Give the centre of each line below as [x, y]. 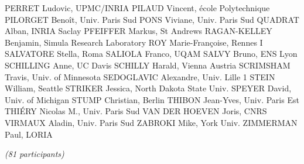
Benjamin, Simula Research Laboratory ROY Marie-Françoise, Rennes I [134, 42]
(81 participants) [35, 154]
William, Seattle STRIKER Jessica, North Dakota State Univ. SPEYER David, [148, 88]
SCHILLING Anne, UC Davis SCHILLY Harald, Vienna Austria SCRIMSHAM [148, 65]
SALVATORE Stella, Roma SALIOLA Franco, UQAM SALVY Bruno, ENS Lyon [151, 54]
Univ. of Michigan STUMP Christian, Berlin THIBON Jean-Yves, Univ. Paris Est [152, 99]
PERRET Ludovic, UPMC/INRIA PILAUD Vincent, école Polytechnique [137, 8]
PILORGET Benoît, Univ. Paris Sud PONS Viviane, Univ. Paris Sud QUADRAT [152, 19]
